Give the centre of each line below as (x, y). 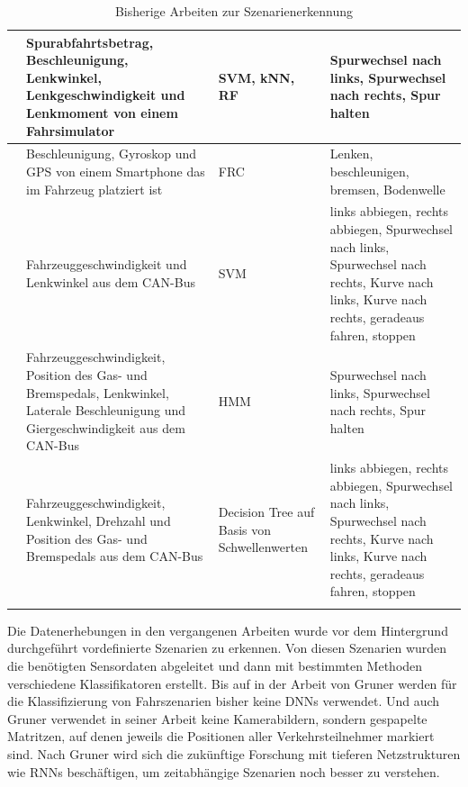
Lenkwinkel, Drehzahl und (99, 521)
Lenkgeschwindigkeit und (106, 95)
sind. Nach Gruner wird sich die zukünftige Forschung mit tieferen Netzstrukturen (234, 753)
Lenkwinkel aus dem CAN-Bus (111, 281)
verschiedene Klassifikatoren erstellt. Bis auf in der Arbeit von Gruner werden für (232, 683)
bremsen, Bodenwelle (387, 189)
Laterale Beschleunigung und (106, 410)
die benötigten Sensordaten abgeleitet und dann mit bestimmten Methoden (215, 665)
